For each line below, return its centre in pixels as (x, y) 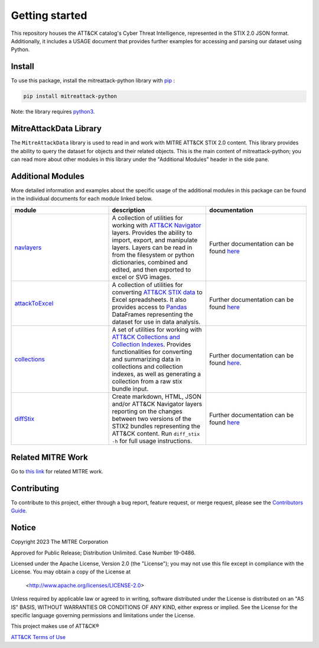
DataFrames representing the (152, 314)
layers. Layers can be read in (152, 247)
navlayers (28, 247)
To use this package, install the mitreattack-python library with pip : (93, 80)
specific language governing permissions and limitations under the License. (103, 615)
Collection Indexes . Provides (152, 344)
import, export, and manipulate (155, 240)
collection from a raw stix (147, 381)
